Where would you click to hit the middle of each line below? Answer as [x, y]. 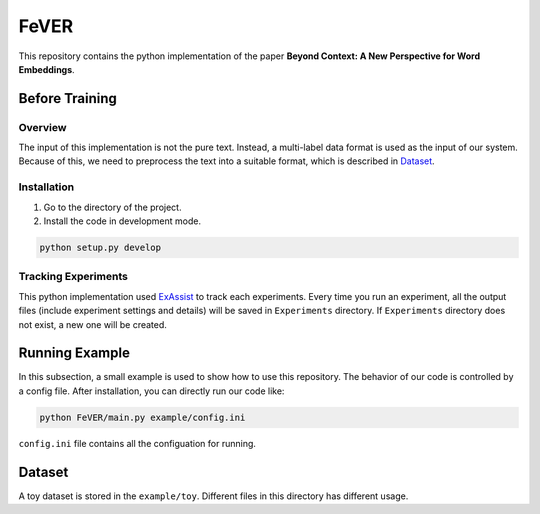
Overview [42, 127]
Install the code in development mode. [122, 221]
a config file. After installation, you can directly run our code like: [151, 391]
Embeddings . [46, 69]
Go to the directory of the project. [112, 207]
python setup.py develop [100, 247]
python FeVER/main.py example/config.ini [142, 417]
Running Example [74, 353]
